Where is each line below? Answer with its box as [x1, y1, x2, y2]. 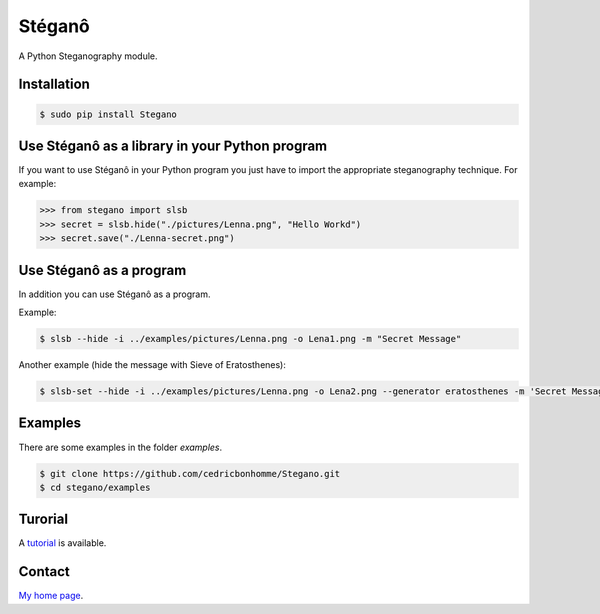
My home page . [18, 590, 84, 602]
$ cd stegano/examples [39, 481, 151, 493]
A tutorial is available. [18, 537, 107, 549]
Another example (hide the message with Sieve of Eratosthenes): [18, 359, 287, 371]
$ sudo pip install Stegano [39, 108, 177, 120]
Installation [18, 76, 90, 93]
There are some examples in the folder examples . [18, 441, 223, 453]
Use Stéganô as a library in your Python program [18, 137, 328, 154]
